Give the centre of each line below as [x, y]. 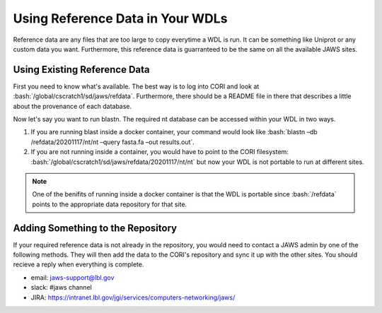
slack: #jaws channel [61, 288]
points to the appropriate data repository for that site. [110, 204]
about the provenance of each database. [73, 106]
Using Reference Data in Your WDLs [120, 18]
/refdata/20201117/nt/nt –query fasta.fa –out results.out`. [112, 142]
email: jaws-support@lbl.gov [73, 277]
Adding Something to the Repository [95, 228]
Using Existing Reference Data [81, 70]
